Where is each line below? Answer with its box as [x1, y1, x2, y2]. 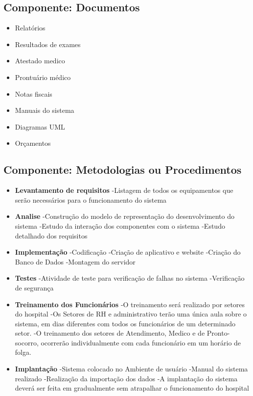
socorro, [15, 337, 39, 347]
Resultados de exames [15, 39, 81, 49]
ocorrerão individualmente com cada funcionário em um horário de [41, 337, 241, 347]
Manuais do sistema [15, 105, 74, 115]
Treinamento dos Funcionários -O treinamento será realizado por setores [15, 299, 245, 309]
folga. [15, 347, 31, 357]
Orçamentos [15, 138, 51, 148]
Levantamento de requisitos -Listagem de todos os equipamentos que [15, 185, 233, 195]
